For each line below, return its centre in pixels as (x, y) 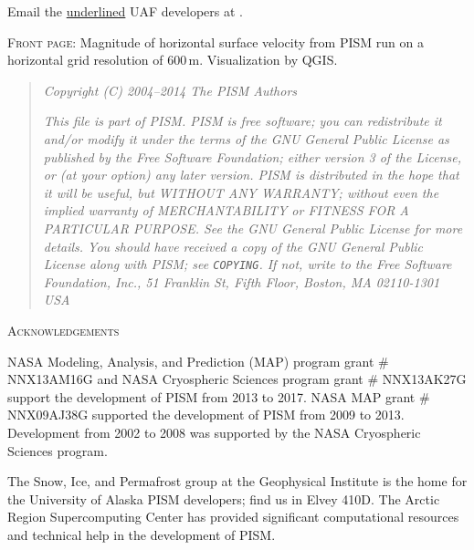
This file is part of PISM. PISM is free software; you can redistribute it (242, 121)
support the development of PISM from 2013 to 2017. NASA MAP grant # (219, 396)
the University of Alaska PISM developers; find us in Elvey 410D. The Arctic (224, 498)
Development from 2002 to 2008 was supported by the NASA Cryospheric (214, 432)
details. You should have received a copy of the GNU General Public (233, 246)
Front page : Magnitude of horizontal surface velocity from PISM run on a (216, 42)
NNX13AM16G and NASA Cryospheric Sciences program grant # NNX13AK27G (237, 379)
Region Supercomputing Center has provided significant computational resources (233, 517)
